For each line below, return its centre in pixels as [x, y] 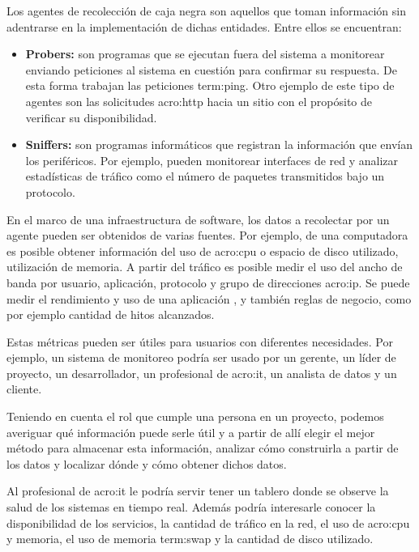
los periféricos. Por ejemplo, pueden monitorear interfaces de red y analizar [212, 160]
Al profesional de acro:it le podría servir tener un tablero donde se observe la [198, 491]
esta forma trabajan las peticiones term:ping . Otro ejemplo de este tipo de [210, 85]
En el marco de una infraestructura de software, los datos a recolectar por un [198, 219]
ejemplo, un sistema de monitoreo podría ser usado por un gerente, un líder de [201, 357]
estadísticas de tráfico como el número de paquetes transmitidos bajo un [205, 176]
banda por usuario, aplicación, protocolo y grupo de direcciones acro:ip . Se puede [208, 282]
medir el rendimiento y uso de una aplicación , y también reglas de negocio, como [209, 298]
